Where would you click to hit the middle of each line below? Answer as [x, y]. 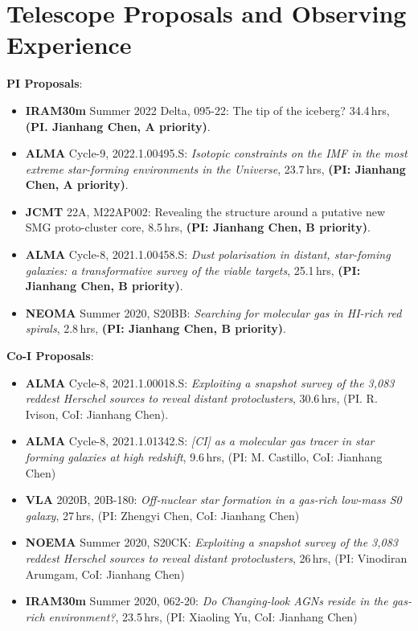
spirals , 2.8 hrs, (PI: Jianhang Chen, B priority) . [156, 328]
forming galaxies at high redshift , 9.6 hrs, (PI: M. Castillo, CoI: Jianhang [204, 457]
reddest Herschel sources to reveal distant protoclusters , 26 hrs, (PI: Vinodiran [216, 557]
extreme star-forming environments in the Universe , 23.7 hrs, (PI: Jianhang [215, 168]
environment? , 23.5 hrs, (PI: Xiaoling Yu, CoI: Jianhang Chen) [203, 616]
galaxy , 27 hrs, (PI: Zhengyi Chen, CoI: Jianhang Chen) [162, 515]
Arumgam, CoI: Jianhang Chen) [105, 574]
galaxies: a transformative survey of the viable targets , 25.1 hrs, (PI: [193, 270]
